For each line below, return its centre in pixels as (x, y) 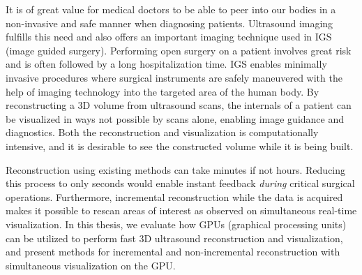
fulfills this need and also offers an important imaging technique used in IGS (169, 37)
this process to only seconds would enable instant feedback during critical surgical (180, 183)
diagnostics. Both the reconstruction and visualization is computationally (162, 132)
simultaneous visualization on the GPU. (91, 265)
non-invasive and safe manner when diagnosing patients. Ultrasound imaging (169, 23)
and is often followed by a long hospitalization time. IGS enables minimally (166, 64)
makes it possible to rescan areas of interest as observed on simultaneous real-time (181, 210)
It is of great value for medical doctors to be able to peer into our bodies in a (171, 9)
